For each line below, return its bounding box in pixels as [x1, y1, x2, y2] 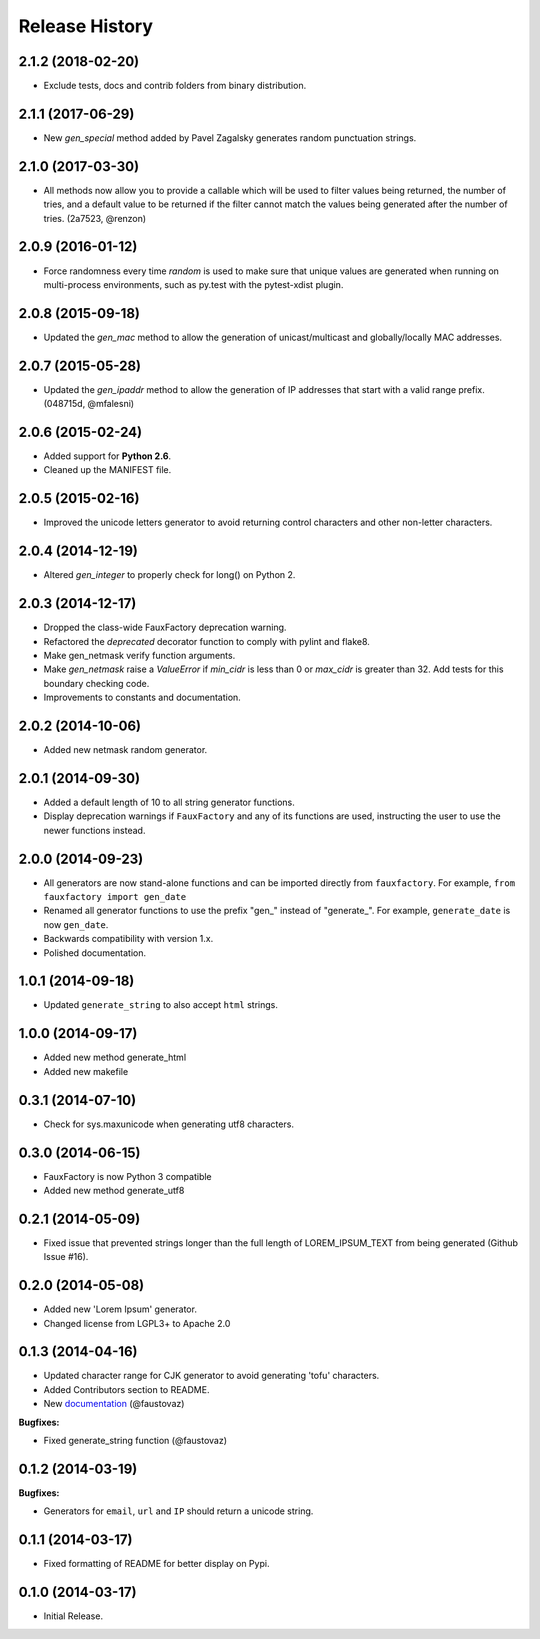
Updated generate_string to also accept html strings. [43, 999, 279, 1011]
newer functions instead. [43, 824, 146, 836]
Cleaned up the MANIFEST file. [43, 464, 172, 476]
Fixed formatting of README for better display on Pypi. [43, 1558, 270, 1570]
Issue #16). [43, 1251, 89, 1263]
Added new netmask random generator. [43, 744, 208, 756]
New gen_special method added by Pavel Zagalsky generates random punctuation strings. [43, 131, 417, 144]
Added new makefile [43, 1065, 129, 1077]
